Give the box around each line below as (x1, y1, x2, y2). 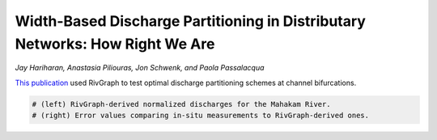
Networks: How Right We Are (15, 35, 215, 53)
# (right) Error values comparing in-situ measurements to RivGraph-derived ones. (32, 111, 370, 121)
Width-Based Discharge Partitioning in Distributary (15, 12, 366, 30)
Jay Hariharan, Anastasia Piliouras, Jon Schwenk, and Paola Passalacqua (15, 63, 265, 73)
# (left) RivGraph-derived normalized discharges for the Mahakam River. (32, 100, 331, 108)
